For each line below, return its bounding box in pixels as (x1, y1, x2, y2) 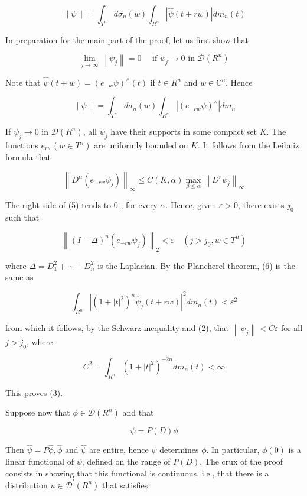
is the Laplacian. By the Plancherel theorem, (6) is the (97, 259, 295, 271)
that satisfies (102, 478, 148, 491)
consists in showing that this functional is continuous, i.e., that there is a (5, 466, 269, 479)
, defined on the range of (81, 455, 171, 467)
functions (5, 139, 38, 151)
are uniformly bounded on (94, 139, 188, 151)
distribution (5, 478, 48, 491)
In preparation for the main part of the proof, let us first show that (5, 33, 249, 46)
